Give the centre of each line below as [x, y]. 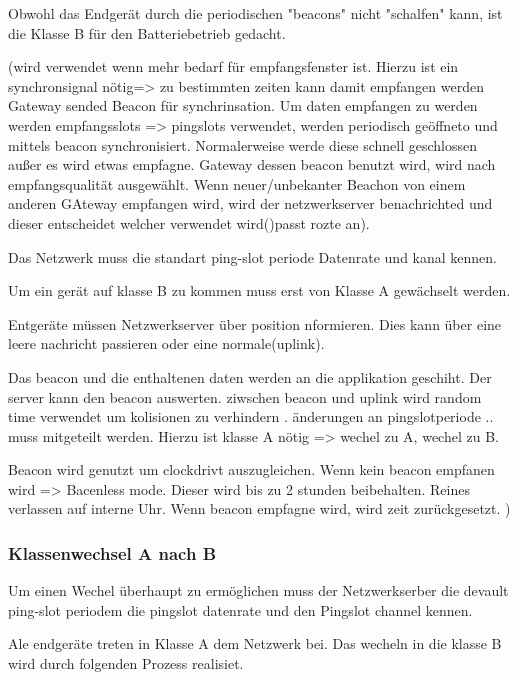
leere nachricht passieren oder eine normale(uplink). [166, 343]
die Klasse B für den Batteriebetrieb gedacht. [147, 32]
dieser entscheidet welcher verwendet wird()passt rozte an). [189, 222]
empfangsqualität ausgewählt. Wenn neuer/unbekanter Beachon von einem [237, 183]
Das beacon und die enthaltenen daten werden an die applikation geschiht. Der [250, 376]
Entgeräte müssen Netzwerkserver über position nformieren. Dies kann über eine [255, 323]
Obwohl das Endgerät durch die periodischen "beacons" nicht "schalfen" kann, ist [255, 13]
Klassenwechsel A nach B [112, 552]
